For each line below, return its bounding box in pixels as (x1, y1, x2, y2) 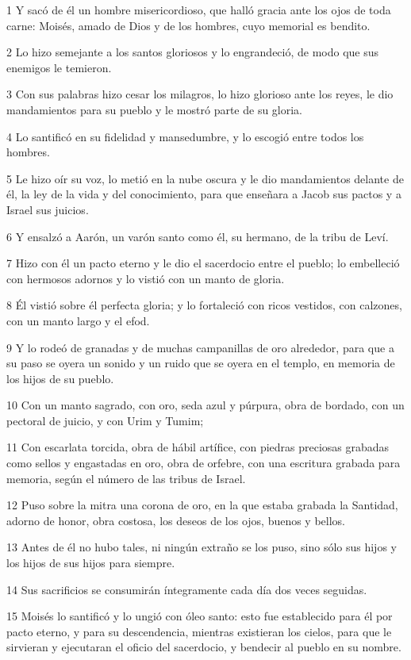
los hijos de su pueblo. (6, 370, 114, 386)
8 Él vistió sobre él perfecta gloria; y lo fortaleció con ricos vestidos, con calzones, (6, 297, 402, 313)
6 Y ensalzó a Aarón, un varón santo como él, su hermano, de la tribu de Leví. (6, 228, 389, 244)
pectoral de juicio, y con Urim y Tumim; (6, 412, 204, 428)
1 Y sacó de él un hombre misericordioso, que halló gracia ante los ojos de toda (6, 2, 391, 17)
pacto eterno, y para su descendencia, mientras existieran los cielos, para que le (6, 623, 392, 639)
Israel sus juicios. (6, 201, 89, 217)
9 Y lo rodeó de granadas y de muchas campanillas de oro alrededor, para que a (6, 339, 394, 355)
